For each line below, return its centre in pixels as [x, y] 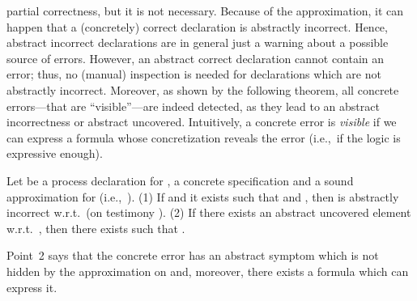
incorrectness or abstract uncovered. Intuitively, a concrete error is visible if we [202, 122]
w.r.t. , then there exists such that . [96, 228]
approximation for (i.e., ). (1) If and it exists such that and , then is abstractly [203, 196]
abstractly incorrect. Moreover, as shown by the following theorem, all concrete [203, 89]
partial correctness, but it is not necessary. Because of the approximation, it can [205, 11]
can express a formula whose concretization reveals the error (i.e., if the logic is [204, 137]
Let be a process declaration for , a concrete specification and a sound [180, 180]
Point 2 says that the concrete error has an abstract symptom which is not [193, 255]
